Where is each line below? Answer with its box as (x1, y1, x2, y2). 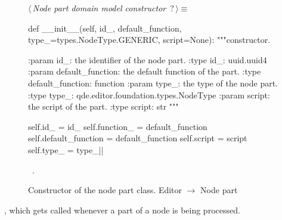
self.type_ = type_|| (28, 143, 104, 156)
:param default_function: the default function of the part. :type (28, 65, 261, 78)
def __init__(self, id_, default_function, (28, 21, 182, 34)
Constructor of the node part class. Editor (28, 184, 182, 196)
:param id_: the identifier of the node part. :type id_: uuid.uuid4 (28, 53, 267, 66)
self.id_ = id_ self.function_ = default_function (28, 120, 207, 132)
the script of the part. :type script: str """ (28, 100, 179, 113)
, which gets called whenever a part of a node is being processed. (4, 203, 240, 216)
